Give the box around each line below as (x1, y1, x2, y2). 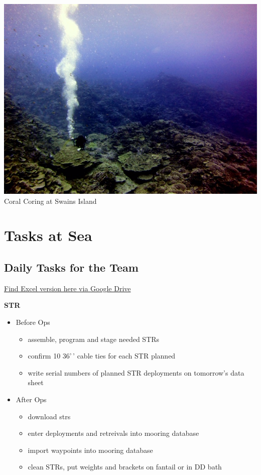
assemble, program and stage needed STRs (28, 333, 160, 344)
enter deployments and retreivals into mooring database (28, 428, 199, 438)
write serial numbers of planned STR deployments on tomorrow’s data (28, 367, 244, 378)
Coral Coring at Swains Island (4, 195, 97, 206)
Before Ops (16, 316, 50, 327)
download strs (28, 411, 71, 421)
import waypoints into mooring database (28, 444, 153, 455)
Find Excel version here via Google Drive (4, 283, 131, 293)
